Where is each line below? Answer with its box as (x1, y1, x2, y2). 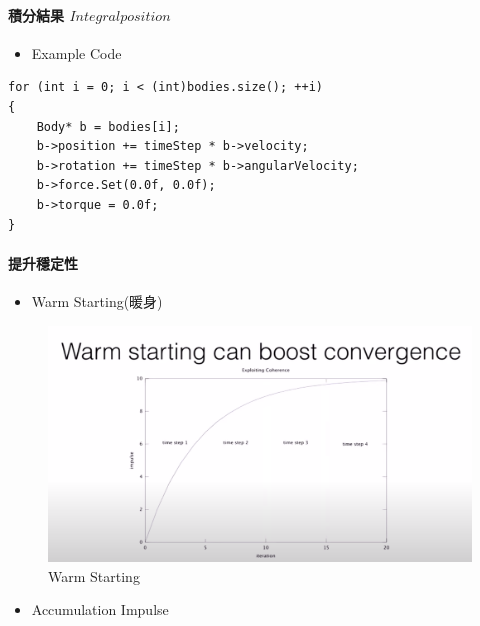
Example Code (31, 42, 122, 63)
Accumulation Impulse (31, 599, 169, 620)
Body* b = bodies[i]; (36, 119, 180, 134)
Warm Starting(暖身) (31, 290, 163, 311)
